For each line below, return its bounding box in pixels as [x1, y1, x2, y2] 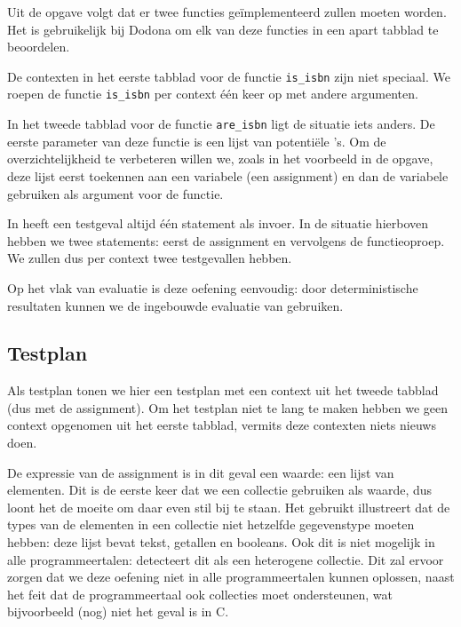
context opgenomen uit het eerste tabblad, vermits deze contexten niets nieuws [7, 416, 436, 434]
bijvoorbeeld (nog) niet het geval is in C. [7, 602, 229, 621]
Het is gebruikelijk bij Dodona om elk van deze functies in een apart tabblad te [7, 20, 439, 38]
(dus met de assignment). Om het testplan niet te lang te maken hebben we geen [7, 398, 449, 417]
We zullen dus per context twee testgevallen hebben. [7, 249, 292, 267]
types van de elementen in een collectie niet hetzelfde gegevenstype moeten [7, 515, 415, 534]
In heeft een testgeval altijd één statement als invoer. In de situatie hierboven [7, 214, 429, 233]
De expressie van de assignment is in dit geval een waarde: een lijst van [7, 463, 394, 481]
